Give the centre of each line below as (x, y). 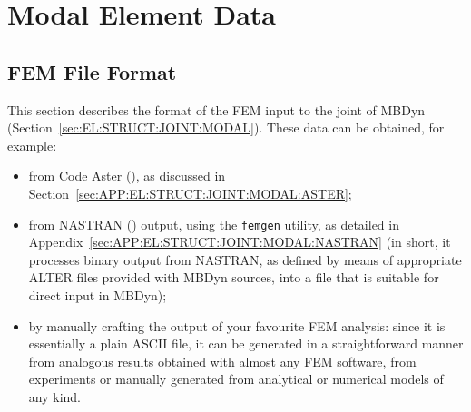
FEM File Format (92, 71)
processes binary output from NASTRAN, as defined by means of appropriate (245, 259)
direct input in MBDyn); (98, 294)
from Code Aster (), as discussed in (127, 176)
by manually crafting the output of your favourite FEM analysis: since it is (237, 325)
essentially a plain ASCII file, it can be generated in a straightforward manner (246, 343)
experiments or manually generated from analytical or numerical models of (236, 379)
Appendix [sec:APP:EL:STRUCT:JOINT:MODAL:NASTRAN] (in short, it (240, 242)
